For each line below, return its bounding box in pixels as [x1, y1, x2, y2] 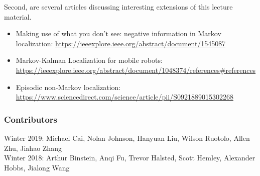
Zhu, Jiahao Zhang [4, 142, 62, 153]
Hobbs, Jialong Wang [4, 162, 70, 172]
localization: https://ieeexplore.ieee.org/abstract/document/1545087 [16, 38, 226, 48]
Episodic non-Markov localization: [16, 81, 121, 92]
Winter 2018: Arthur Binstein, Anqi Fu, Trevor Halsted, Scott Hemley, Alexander [4, 152, 255, 163]
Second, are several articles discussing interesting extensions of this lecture [4, 2, 233, 12]
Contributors [4, 113, 58, 125]
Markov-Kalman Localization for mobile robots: [16, 55, 163, 65]
